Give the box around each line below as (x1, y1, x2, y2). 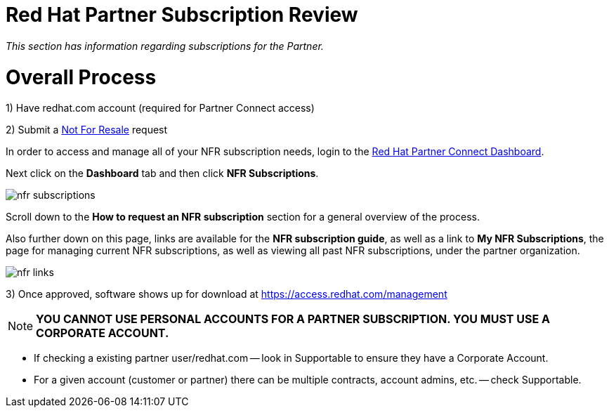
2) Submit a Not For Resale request (6, 124, 168, 136)
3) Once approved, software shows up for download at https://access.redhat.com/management (6, 288, 447, 301)
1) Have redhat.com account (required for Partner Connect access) (6, 102, 315, 114)
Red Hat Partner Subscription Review (6, 3, 358, 27)
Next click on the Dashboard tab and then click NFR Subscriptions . (6, 167, 319, 180)
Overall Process (6, 65, 157, 89)
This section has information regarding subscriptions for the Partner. (6, 39, 324, 52)
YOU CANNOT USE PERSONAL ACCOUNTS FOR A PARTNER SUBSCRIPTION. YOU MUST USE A (36, 312, 550, 327)
